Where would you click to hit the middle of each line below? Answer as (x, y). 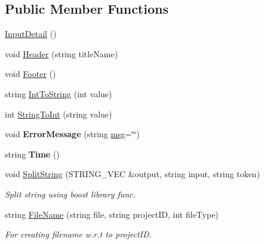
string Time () (32, 154)
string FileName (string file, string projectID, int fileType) (112, 214)
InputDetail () (31, 34)
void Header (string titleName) (62, 53)
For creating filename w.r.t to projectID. (78, 234)
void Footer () (30, 74)
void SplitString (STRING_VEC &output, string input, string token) (133, 174)
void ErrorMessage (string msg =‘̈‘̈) (72, 134)
